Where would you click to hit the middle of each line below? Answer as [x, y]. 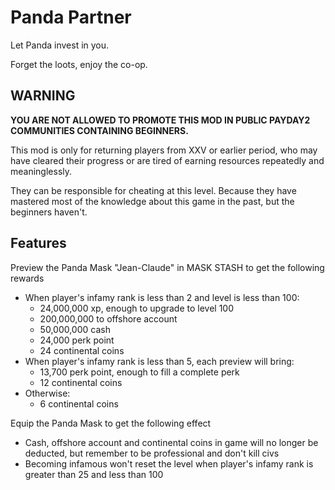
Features [38, 243]
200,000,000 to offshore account [108, 318]
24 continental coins [82, 350]
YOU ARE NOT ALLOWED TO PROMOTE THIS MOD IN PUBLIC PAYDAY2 [160, 120]
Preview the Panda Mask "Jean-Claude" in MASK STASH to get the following [167, 267]
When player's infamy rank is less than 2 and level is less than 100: [162, 297]
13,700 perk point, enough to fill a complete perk [139, 372]
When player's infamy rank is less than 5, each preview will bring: [159, 361]
